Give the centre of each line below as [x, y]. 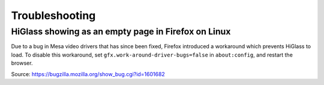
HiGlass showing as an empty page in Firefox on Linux [121, 32]
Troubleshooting [53, 15]
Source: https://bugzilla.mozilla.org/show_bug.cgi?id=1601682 [88, 74]
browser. [22, 63]
